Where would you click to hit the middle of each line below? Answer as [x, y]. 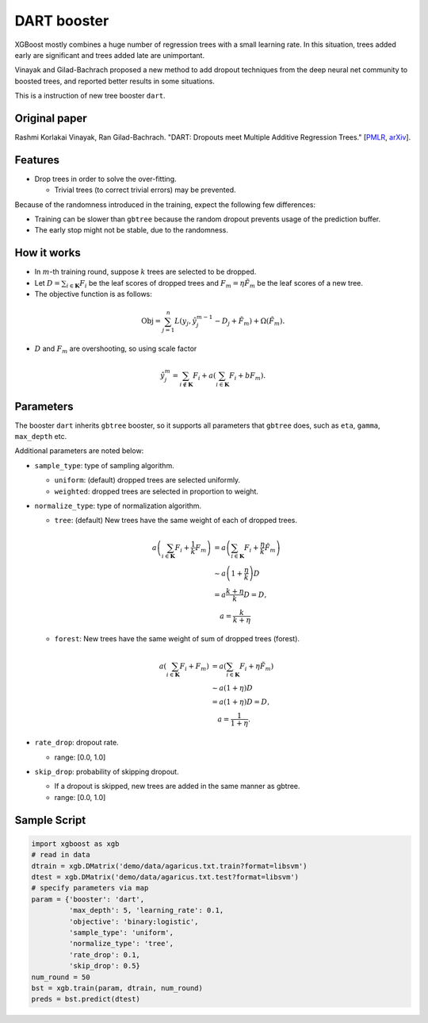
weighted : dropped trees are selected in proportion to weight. [157, 491]
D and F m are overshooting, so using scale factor [116, 349]
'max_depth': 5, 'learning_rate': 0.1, [146, 910]
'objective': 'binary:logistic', [134, 921]
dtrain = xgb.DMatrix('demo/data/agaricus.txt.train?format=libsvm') [169, 866]
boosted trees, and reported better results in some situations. [115, 81]
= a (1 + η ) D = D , [240, 702]
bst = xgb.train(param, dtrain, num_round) [117, 988]
